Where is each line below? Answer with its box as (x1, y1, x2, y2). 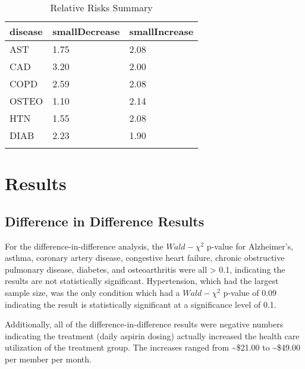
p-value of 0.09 (223, 286, 277, 298)
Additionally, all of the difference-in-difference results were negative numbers (5, 318, 284, 330)
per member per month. (5, 352, 92, 365)
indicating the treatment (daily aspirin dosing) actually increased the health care (5, 329, 300, 342)
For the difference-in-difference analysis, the (5, 239, 163, 252)
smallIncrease (129, 24, 194, 38)
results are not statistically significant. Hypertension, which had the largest (5, 275, 279, 287)
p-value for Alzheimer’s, (206, 239, 294, 252)
